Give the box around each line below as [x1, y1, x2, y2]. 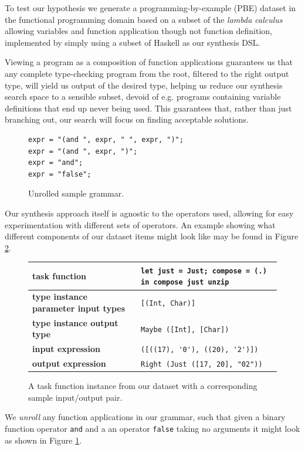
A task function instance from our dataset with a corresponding [28, 380, 257, 392]
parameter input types [32, 302, 126, 314]
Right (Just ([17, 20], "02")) [141, 360, 263, 369]
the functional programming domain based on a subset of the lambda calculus [5, 13, 283, 25]
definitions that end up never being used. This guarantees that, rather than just [5, 101, 292, 114]
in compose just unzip [141, 278, 229, 287]
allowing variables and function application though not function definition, [5, 25, 273, 37]
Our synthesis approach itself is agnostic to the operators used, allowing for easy [5, 207, 294, 219]
